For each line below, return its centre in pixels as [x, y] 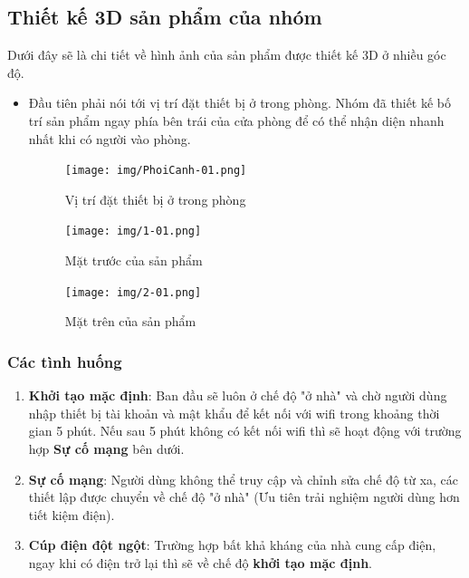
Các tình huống [65, 361]
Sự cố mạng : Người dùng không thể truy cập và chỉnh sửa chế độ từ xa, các [244, 479]
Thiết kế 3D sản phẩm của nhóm [165, 17]
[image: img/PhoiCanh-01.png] [156, 171]
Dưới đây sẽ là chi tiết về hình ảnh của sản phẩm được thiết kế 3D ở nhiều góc [227, 55]
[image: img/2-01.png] [133, 292]
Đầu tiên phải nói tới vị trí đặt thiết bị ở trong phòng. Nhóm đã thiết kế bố [240, 103]
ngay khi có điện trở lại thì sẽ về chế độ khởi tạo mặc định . [201, 562]
